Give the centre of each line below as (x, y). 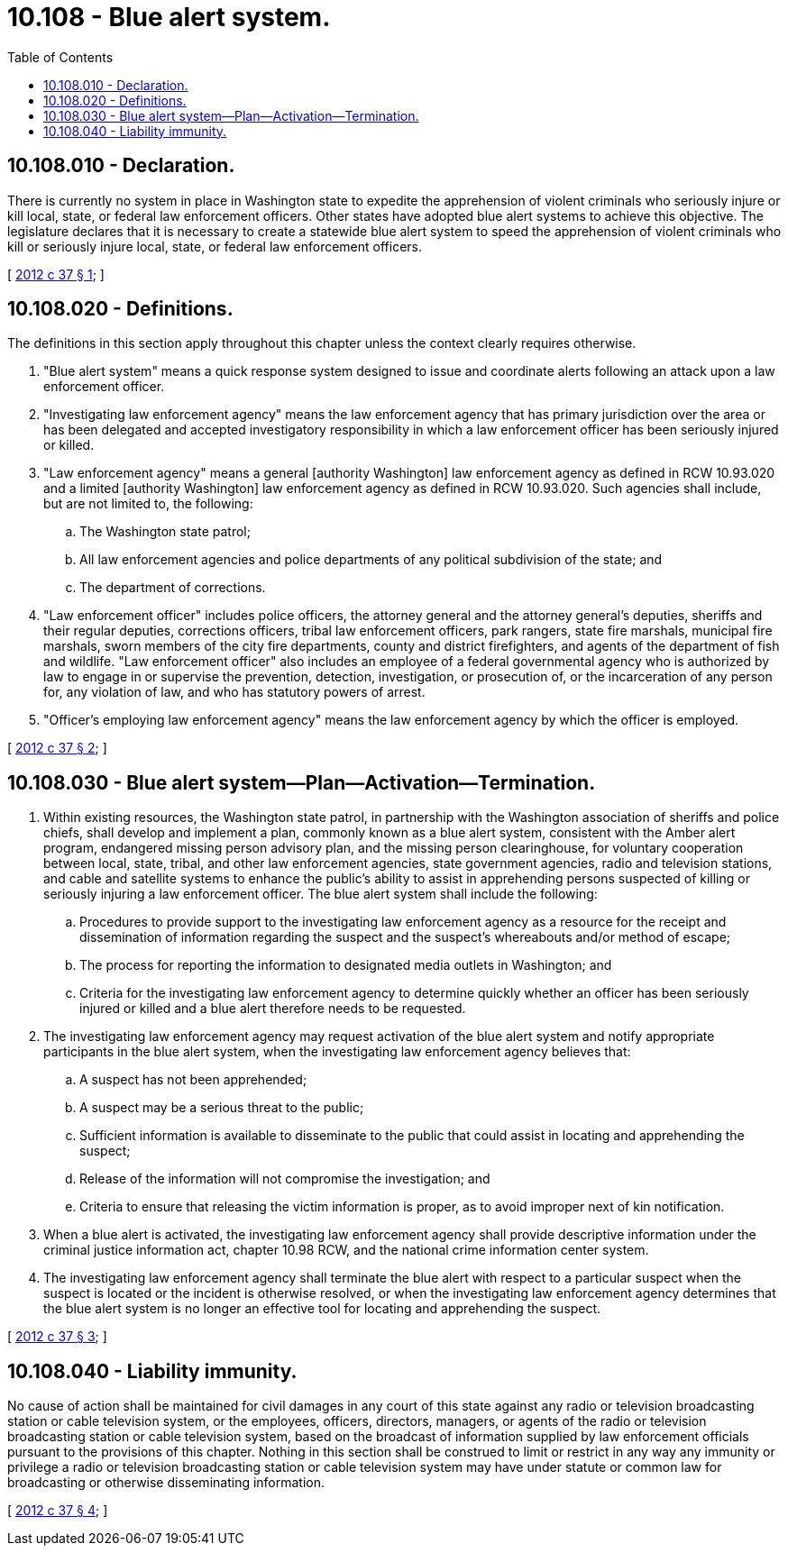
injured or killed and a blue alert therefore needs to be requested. (273, 1009)
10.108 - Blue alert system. (169, 17)
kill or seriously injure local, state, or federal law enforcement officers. (215, 246)
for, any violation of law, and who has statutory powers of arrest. (234, 692)
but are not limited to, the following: (148, 504)
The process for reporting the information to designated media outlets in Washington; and (346, 965)
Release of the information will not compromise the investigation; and (285, 1179)
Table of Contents (60, 57)
